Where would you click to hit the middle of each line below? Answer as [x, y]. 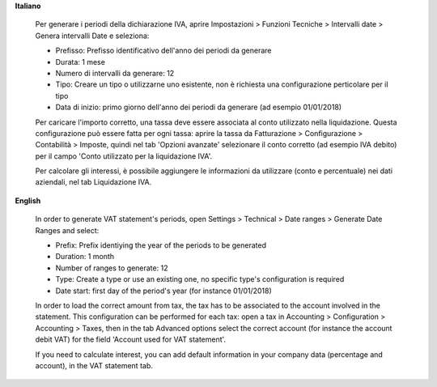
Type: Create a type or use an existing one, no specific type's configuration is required [200, 279]
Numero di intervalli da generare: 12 [115, 73]
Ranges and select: [67, 230]
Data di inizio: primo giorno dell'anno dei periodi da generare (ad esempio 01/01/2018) [199, 107]
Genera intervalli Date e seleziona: [92, 36]
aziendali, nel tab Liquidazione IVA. [93, 182]
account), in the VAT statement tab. [94, 365]
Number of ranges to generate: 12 [112, 268]
